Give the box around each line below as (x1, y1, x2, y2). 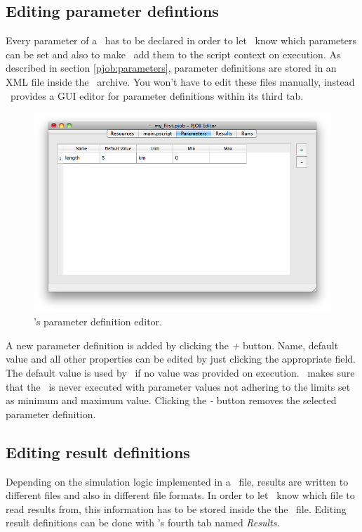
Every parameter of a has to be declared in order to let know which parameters (6, 33, 356, 48)
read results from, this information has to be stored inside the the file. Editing (6, 501, 347, 516)
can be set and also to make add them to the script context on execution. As (6, 46, 341, 61)
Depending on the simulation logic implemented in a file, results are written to (6, 474, 349, 488)
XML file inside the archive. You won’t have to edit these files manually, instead (6, 74, 355, 89)
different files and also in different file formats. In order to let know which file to (6, 488, 355, 502)
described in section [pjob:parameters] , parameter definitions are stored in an (6, 60, 337, 75)
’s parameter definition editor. (34, 314, 162, 329)
